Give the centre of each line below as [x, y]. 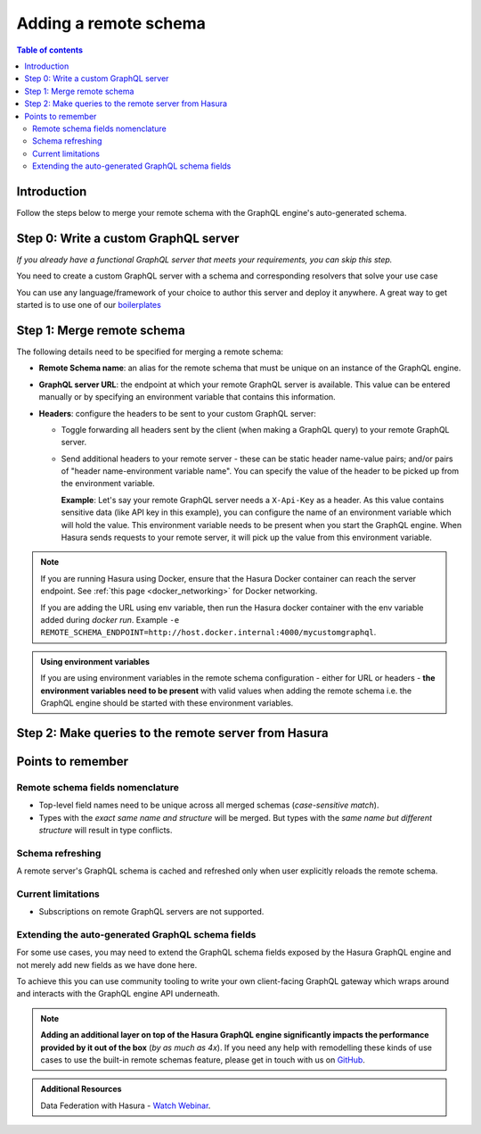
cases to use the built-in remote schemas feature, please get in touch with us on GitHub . [203, 1060]
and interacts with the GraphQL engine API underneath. [118, 994]
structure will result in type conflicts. [106, 830]
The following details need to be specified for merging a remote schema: [150, 352]
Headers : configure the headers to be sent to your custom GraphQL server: [177, 413]
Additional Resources [81, 1089]
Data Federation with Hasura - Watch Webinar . [126, 1105]
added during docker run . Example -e [110, 619]
